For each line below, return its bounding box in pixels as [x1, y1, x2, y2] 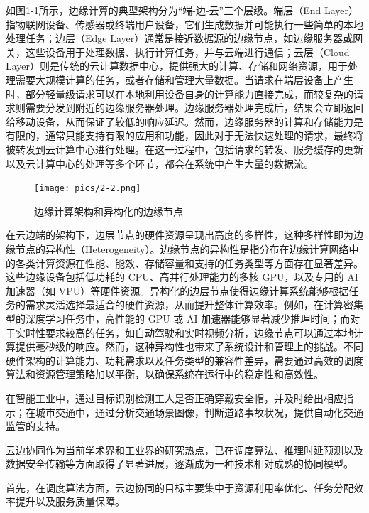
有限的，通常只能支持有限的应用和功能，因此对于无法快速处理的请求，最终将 [6, 128, 363, 143]
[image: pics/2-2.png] [34, 183, 141, 194]
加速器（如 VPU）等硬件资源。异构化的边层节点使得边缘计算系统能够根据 [6, 283, 349, 298]
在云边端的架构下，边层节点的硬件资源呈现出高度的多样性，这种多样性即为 [6, 227, 353, 242]
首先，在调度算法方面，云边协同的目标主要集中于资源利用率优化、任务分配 [6, 480, 353, 495]
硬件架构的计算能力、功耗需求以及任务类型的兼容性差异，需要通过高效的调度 [6, 352, 363, 367]
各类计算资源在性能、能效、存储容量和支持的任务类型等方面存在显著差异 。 [15, 255, 363, 270]
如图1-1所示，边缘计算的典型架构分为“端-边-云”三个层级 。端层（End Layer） [6, 3, 359, 17]
